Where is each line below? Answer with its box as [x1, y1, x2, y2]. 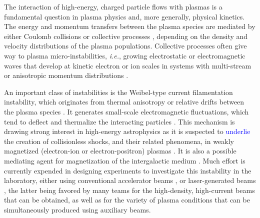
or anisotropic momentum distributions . [4, 70, 128, 80]
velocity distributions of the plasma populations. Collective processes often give [4, 40, 247, 51]
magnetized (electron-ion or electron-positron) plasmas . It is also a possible [4, 145, 236, 156]
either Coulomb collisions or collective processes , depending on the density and [4, 30, 248, 41]
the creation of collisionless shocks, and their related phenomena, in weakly [4, 135, 234, 146]
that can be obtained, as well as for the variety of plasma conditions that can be [4, 194, 250, 205]
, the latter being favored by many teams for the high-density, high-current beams [4, 184, 255, 195]
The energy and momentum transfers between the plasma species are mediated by [4, 21, 255, 31]
